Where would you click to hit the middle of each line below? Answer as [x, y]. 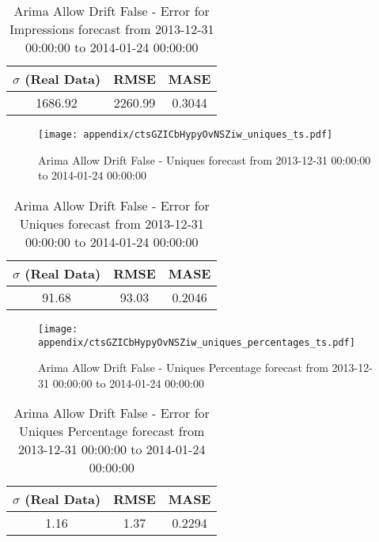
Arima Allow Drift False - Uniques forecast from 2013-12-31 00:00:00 [205, 159]
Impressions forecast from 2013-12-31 [112, 29]
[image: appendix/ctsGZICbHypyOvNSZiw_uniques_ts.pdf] [186, 135]
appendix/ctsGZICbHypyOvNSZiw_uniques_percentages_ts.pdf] [197, 342]
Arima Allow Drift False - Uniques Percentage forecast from [183, 368]
